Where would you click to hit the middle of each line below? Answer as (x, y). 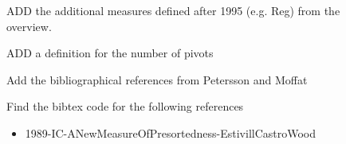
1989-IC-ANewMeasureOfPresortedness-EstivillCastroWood (171, 132)
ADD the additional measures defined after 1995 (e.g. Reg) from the (173, 10)
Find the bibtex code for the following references (125, 106)
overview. (29, 26)
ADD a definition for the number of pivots (110, 53)
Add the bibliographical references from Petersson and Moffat (157, 79)
